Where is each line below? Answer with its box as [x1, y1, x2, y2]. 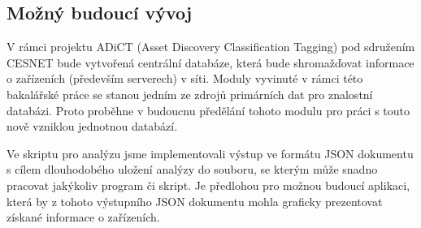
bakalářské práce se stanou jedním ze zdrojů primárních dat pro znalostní [7, 85, 373, 102]
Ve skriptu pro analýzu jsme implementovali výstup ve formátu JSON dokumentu [7, 144, 414, 161]
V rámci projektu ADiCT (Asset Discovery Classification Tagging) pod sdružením [7, 38, 415, 55]
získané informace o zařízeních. [7, 209, 160, 226]
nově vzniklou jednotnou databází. [7, 118, 178, 135]
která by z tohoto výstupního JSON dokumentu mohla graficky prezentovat [7, 192, 383, 209]
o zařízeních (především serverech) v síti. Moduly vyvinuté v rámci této [7, 70, 363, 87]
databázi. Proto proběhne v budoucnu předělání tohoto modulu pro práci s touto [7, 101, 410, 118]
